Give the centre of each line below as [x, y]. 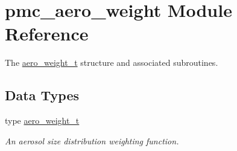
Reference [47, 34]
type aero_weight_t [42, 120]
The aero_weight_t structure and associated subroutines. [112, 63]
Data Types [42, 95]
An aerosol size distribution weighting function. [92, 140]
